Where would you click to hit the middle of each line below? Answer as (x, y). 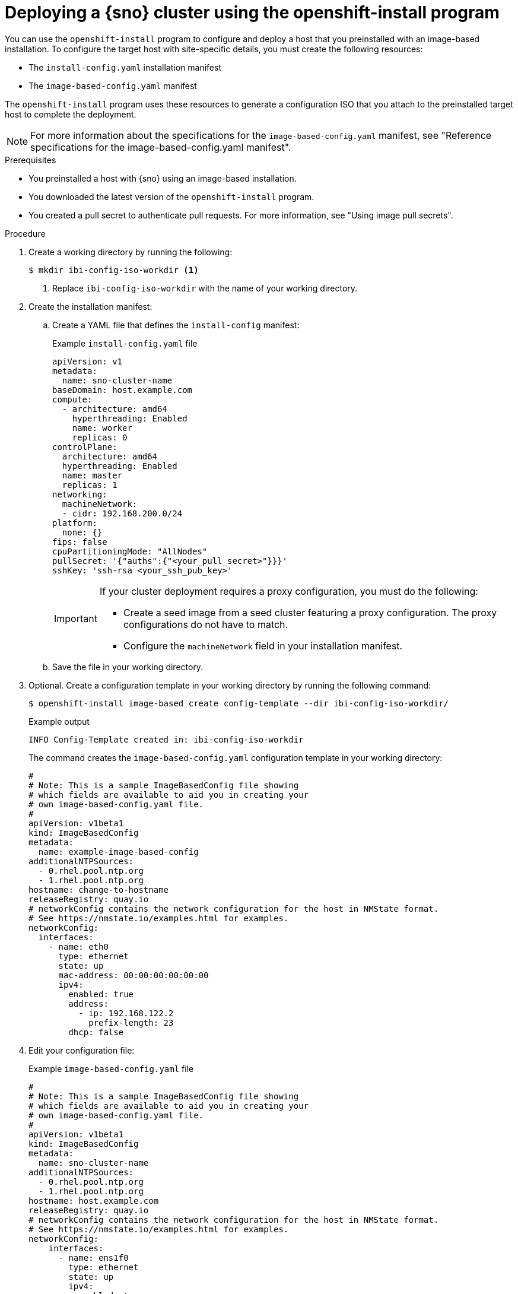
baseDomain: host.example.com (123, 390)
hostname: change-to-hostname (99, 889)
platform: (75, 523)
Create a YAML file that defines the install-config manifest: (176, 325)
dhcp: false (96, 1032)
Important (76, 618)
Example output (59, 721)
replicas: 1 (90, 485)
